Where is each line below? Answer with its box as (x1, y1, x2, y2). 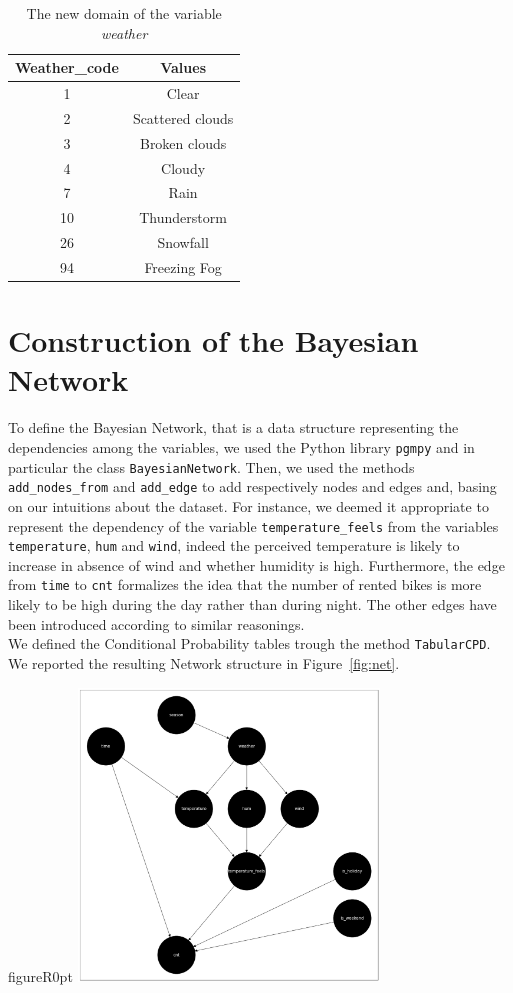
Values (160, 57, 206, 78)
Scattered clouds (132, 107, 234, 128)
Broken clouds (139, 132, 227, 153)
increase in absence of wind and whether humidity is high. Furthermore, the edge (8, 554, 505, 575)
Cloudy (161, 157, 206, 178)
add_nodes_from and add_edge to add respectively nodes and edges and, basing (8, 476, 497, 497)
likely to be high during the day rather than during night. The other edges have (8, 594, 497, 615)
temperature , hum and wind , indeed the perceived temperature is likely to (8, 535, 460, 556)
